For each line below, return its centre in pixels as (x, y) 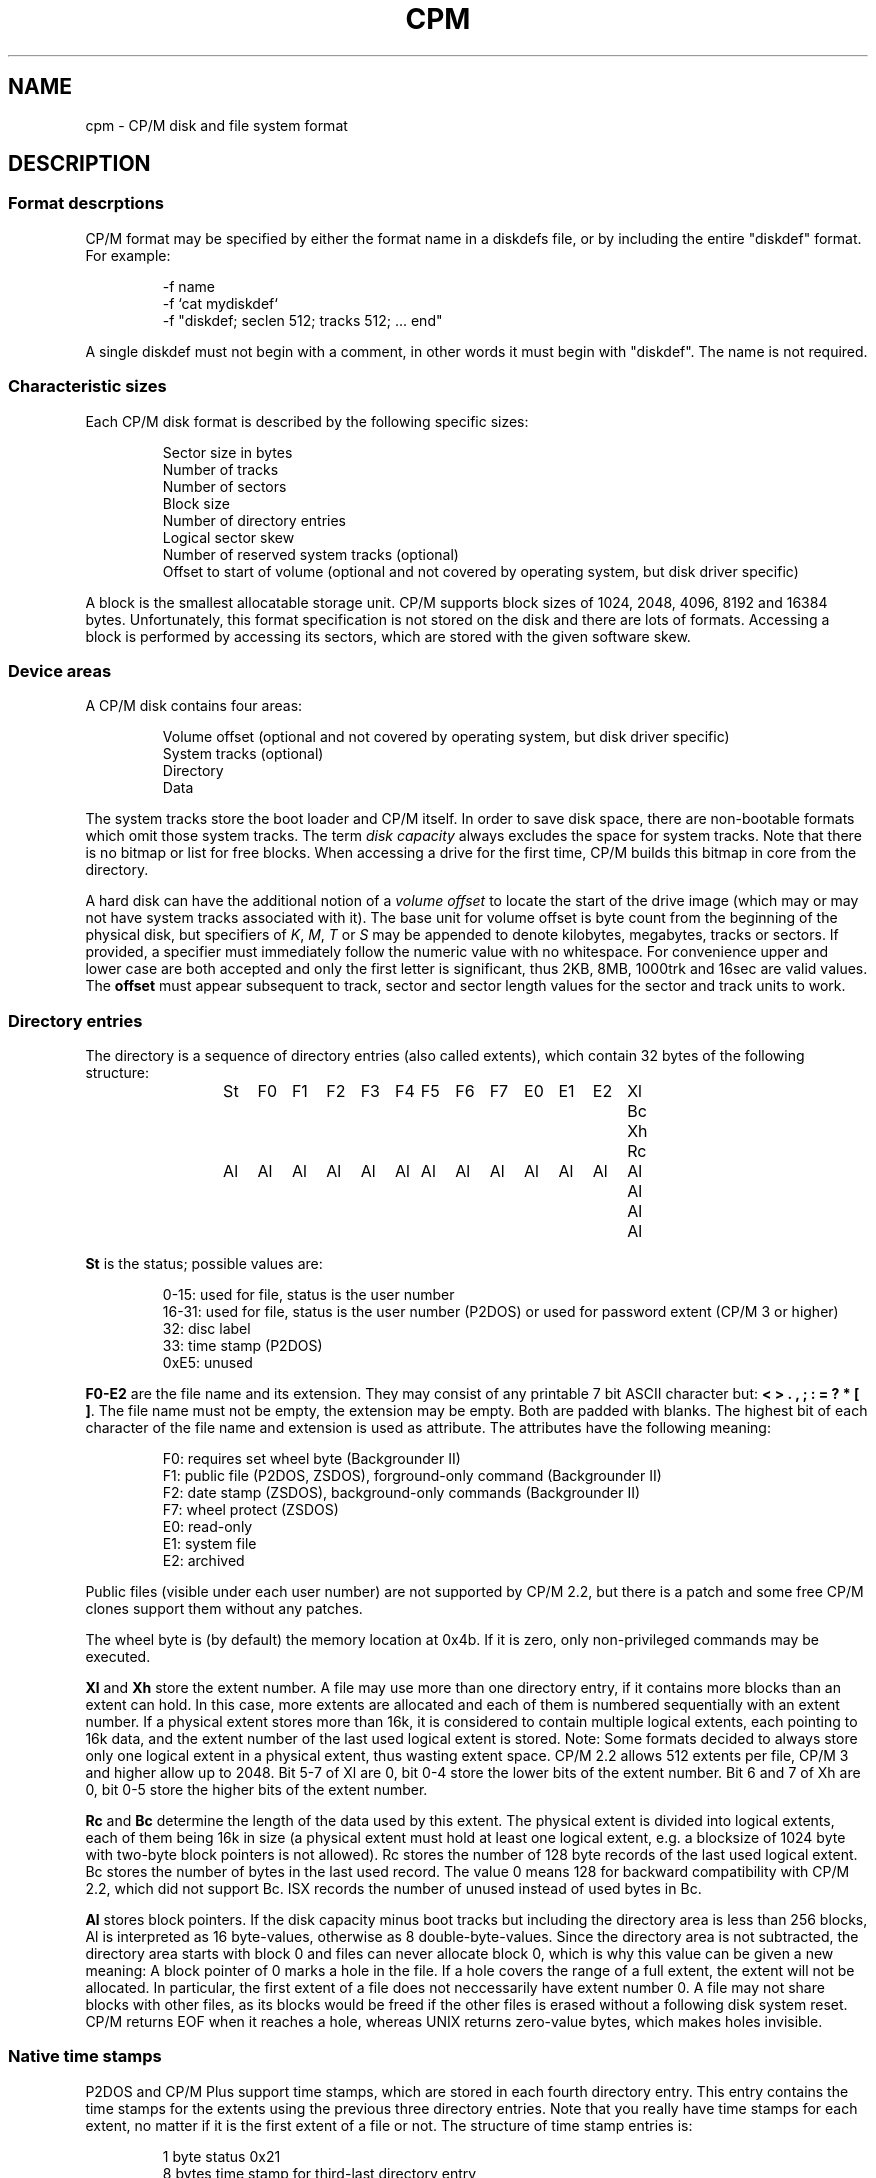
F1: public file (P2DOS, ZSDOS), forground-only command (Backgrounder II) (412, 1476)
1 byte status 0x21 (221, 2156)
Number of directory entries (254, 520)
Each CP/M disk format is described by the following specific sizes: (307, 421)
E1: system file (209, 1544)
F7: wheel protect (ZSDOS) (250, 1510)
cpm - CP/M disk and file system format (216, 125)
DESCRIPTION (79, 164)
